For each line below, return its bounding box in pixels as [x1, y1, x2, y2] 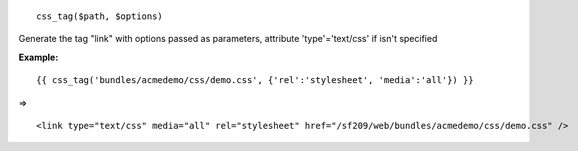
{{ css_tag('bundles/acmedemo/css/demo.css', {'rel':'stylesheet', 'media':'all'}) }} [36, 75, 474, 86]
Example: [18, 51, 59, 63]
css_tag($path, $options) [36, 11, 164, 22]
